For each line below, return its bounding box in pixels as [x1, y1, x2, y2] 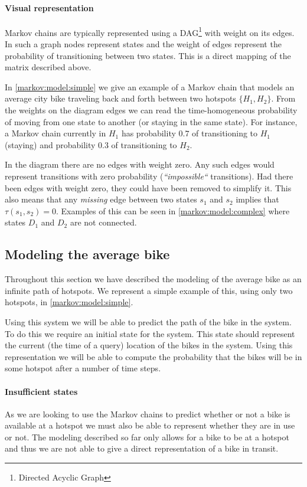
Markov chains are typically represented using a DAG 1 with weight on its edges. [5, 24, 295, 38]
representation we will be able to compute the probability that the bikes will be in [5, 350, 302, 362]
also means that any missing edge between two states [5, 193, 197, 205]
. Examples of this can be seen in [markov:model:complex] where [56, 204, 290, 217]
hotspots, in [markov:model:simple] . [5, 296, 133, 308]
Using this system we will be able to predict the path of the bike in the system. [5, 315, 292, 328]
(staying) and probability [5, 138, 96, 151]
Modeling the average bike [5, 245, 170, 263]
